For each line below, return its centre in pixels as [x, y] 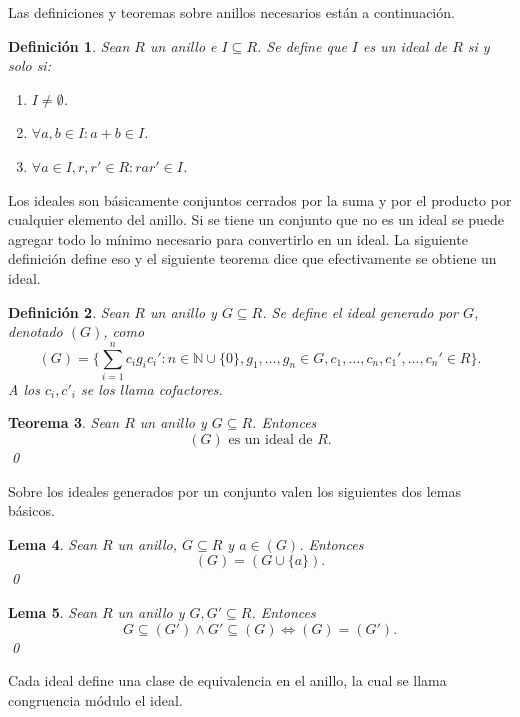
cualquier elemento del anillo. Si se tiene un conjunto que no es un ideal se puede [256, 219]
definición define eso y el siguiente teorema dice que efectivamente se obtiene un [252, 258]
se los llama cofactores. [151, 388]
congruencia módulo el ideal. [95, 699]
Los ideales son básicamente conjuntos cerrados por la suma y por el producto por [260, 199]
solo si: [29, 65]
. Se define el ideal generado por [360, 311]
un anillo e [183, 45]
